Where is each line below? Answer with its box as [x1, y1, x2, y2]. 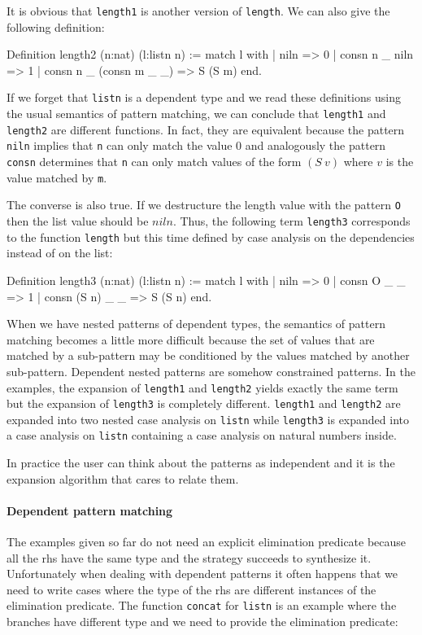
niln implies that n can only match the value [7, 137, 233, 154]
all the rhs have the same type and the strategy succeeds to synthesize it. [7, 549, 372, 566]
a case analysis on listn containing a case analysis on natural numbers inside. [7, 427, 397, 444]
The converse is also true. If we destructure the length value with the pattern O [7, 196, 401, 213]
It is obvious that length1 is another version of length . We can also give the [7, 2, 390, 19]
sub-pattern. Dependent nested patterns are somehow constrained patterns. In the [7, 362, 415, 379]
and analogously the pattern [245, 137, 386, 154]
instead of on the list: [7, 244, 113, 261]
